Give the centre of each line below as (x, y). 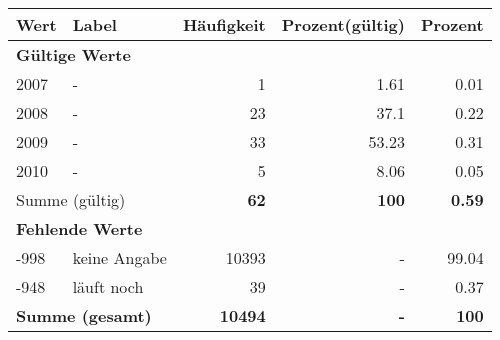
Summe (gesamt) (84, 315)
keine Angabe (119, 257)
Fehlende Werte (79, 228)
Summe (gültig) (71, 199)
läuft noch (108, 286)
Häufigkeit (224, 24)
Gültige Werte (73, 54)
